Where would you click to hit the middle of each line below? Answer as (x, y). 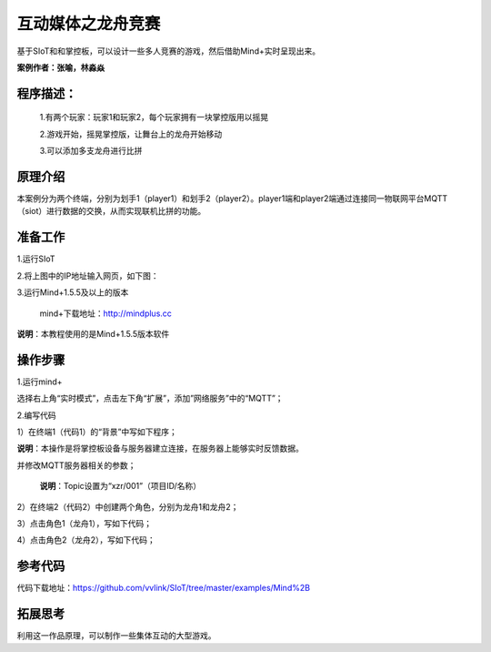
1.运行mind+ (40, 382)
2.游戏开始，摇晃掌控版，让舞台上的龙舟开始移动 (131, 134)
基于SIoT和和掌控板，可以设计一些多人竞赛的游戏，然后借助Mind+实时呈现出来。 (169, 51)
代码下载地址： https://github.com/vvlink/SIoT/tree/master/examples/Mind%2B (164, 588)
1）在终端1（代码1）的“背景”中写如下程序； (97, 432)
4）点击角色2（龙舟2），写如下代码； (86, 540)
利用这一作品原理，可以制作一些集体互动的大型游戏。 (116, 636)
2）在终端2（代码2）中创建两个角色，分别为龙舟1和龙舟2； (128, 506)
